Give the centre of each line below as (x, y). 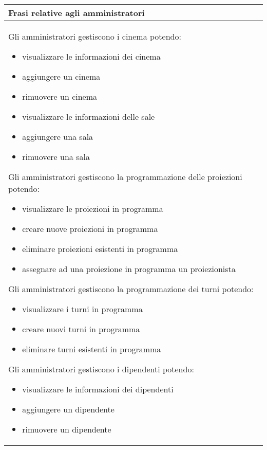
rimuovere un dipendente (67, 429)
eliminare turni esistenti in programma (92, 349)
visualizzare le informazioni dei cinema (91, 56)
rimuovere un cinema (60, 96)
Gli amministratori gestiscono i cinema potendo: (95, 36)
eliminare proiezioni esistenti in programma (100, 249)
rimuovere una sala (56, 157)
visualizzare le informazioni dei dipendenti (98, 389)
